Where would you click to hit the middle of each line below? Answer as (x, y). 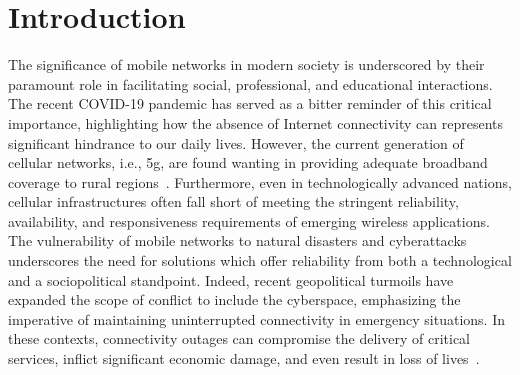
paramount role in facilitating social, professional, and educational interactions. (250, 83)
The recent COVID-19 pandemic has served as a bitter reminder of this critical (250, 103)
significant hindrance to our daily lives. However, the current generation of (236, 142)
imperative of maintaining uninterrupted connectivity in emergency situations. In (256, 318)
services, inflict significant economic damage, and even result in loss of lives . (244, 358)
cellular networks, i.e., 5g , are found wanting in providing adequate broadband (248, 162)
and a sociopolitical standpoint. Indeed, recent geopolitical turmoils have (231, 279)
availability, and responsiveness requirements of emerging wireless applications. (249, 220)
